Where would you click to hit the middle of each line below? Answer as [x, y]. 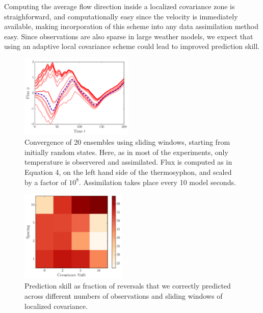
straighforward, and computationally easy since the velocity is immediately [121, 16]
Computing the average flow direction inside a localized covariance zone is [120, 6]
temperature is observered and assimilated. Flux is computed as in [128, 162]
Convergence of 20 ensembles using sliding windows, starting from [127, 142]
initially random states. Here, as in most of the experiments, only [126, 152]
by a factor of [46, 182]
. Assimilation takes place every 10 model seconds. [157, 182]
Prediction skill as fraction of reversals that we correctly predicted [128, 286]
